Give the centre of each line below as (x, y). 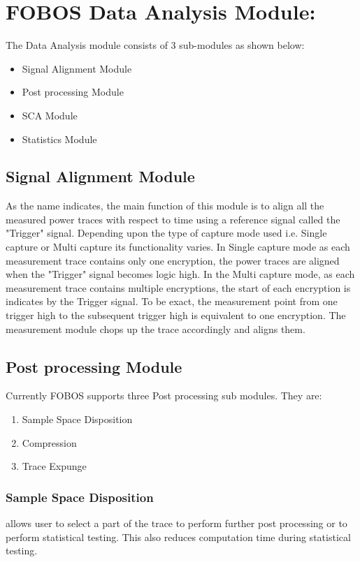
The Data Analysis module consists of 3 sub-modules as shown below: (155, 45)
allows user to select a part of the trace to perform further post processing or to (177, 523)
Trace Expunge (54, 466)
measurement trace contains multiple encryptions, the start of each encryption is (178, 287)
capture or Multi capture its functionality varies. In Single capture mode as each (178, 247)
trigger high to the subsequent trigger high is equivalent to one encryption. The (176, 315)
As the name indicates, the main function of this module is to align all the (165, 206)
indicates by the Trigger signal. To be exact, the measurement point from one (172, 301)
